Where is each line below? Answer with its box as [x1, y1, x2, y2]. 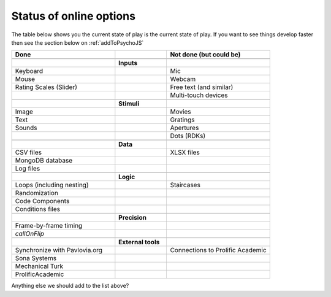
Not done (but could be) [170, 50, 241, 59]
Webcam [170, 75, 196, 83]
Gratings [170, 115, 195, 124]
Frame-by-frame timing [15, 222, 83, 230]
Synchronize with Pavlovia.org [15, 246, 103, 255]
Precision [118, 214, 147, 222]
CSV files [15, 148, 42, 156]
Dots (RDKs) [170, 132, 206, 141]
